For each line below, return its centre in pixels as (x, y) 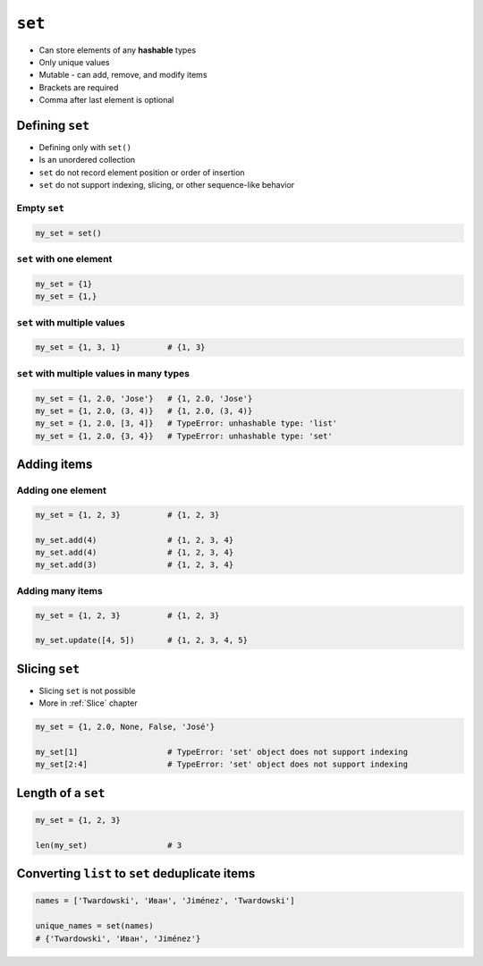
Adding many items (59, 590)
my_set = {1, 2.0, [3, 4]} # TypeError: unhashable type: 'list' (186, 424)
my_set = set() (68, 233)
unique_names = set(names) (94, 926)
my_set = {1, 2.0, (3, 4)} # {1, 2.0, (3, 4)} (144, 411)
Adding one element (61, 490)
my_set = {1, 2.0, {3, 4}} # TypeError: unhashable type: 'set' (184, 436)
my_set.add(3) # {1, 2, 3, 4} (135, 565)
